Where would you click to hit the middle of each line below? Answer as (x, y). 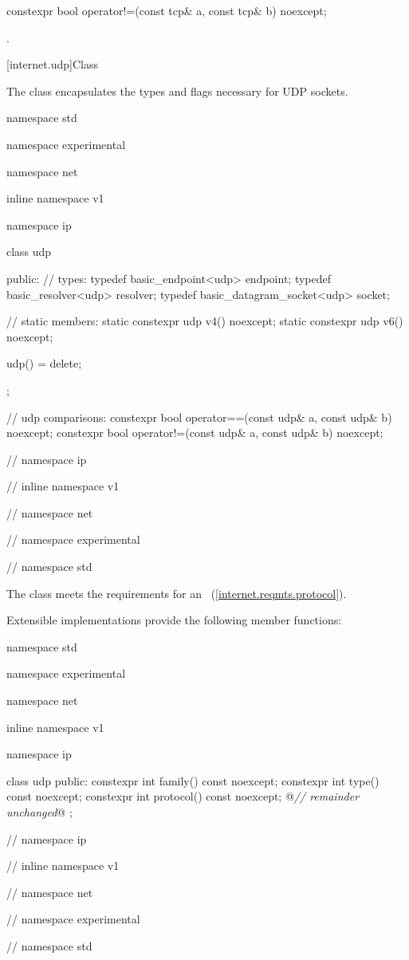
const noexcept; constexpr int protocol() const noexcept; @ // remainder (183, 796)
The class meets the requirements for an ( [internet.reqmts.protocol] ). (177, 593)
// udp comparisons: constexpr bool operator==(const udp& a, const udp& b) (199, 417)
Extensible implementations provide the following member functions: (174, 620)
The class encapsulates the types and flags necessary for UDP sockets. (177, 90)
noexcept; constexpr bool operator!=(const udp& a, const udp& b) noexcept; (195, 433)
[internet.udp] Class (52, 64)
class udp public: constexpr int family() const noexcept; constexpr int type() (193, 780)
